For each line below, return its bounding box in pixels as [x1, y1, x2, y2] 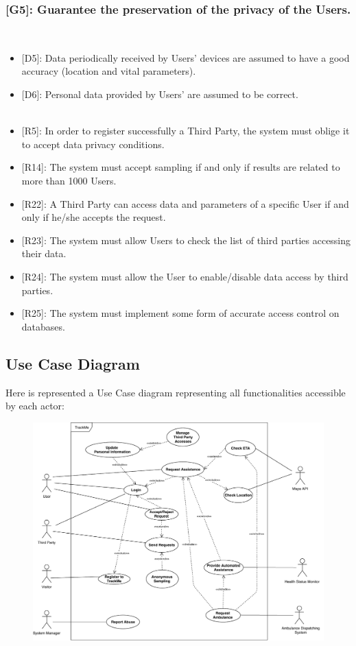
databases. [21, 319, 65, 333]
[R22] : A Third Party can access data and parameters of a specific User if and [21, 196, 349, 211]
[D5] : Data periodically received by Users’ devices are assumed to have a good [21, 50, 350, 64]
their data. [21, 246, 67, 261]
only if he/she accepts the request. [21, 210, 166, 224]
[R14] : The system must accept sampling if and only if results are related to [21, 160, 340, 174]
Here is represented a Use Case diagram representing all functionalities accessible [5, 385, 346, 399]
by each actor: [5, 398, 64, 413]
